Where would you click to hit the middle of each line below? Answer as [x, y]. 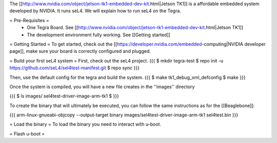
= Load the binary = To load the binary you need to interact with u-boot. [85, 124]
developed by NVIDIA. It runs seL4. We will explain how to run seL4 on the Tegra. [95, 11]
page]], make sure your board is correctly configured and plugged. [80, 51]
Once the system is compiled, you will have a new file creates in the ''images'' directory [102, 87]
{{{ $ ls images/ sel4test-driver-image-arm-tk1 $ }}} [64, 96]
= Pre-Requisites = [29, 20]
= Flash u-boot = [27, 134]
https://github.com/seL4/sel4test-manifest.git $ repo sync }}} [74, 68]
